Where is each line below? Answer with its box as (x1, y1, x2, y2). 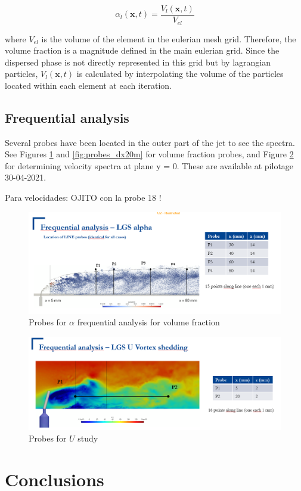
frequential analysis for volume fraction (77, 316, 220, 328)
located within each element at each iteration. (5, 79, 172, 91)
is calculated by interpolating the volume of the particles (76, 67, 284, 80)
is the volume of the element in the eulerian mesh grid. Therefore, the (41, 32, 296, 45)
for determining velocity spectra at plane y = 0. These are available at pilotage (5, 159, 294, 172)
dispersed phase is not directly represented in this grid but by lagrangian (5, 55, 271, 68)
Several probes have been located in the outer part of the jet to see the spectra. (5, 136, 295, 148)
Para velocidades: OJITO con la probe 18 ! (5, 191, 162, 204)
